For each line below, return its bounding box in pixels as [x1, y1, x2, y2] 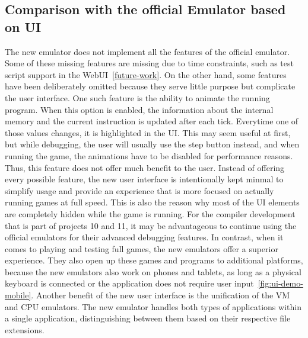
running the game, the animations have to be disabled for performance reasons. [5, 149, 293, 162]
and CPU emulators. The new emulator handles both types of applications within [5, 300, 301, 313]
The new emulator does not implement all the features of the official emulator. [5, 45, 290, 57]
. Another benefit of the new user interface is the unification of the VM [31, 289, 290, 301]
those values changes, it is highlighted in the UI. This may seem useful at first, [5, 126, 291, 139]
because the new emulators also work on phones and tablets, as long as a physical [5, 265, 301, 278]
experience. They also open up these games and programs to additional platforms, [5, 254, 303, 266]
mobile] [5, 289, 31, 301]
